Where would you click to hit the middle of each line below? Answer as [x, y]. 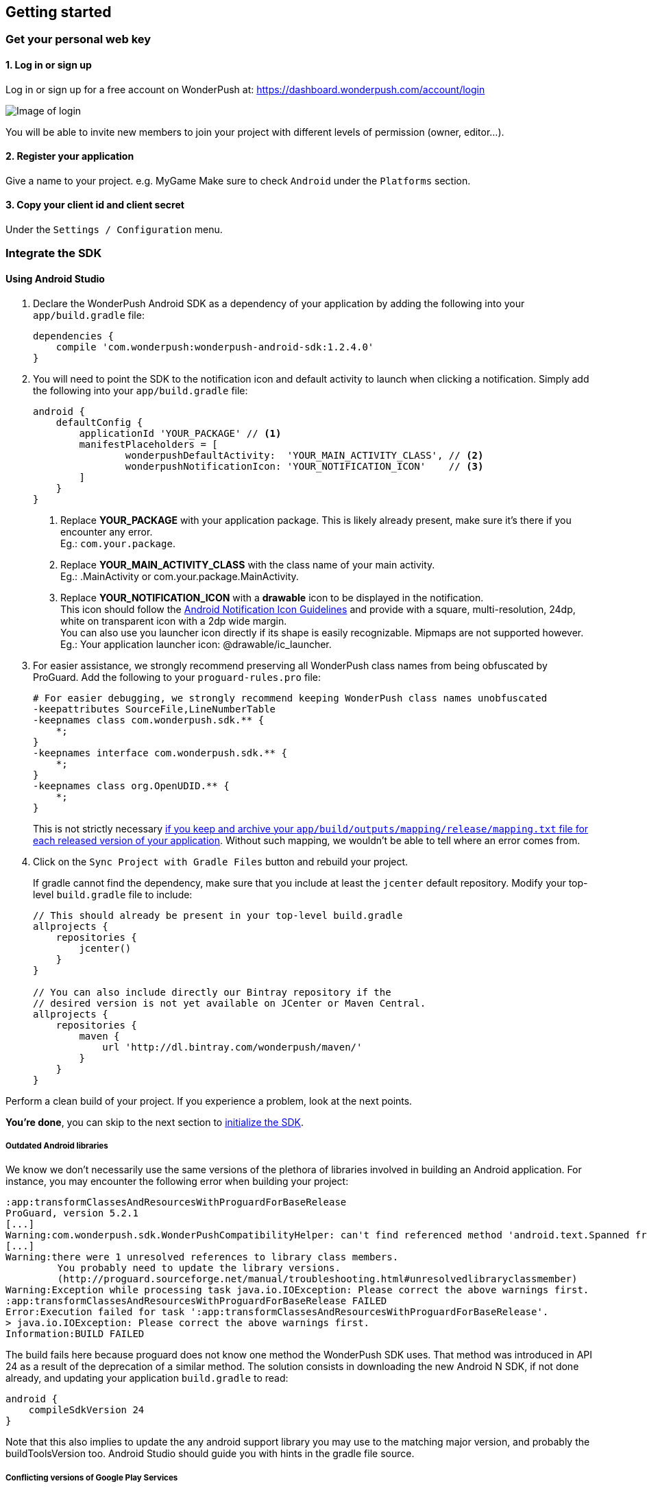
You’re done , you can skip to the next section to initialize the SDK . [155, 1122]
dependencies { [74, 336]
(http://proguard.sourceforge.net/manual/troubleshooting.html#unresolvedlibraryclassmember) [317, 1279]
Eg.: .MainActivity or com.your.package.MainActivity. [180, 576]
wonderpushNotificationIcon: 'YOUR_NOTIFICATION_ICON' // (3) [304, 466]
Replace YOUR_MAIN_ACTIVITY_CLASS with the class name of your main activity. [248, 564]
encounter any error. [107, 531]
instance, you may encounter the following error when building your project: [177, 1181]
